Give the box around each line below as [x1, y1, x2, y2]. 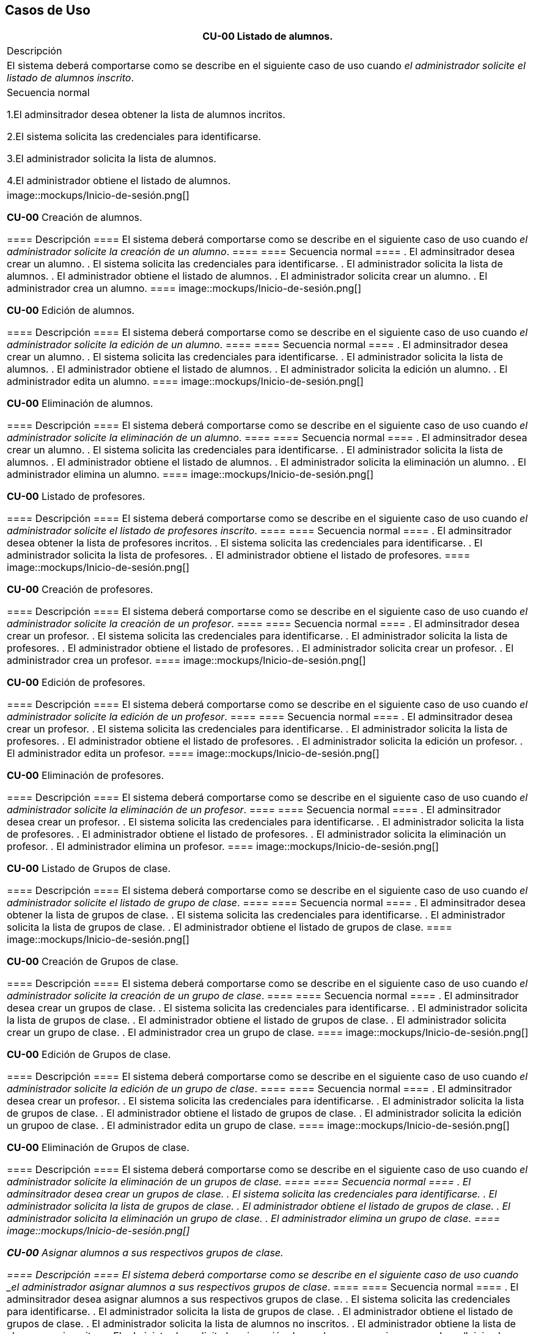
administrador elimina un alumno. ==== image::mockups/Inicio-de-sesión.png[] [7, 468, 374, 481]
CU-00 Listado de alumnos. [202, 30, 333, 43]
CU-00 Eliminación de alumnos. [7, 397, 153, 410]
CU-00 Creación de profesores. [7, 583, 153, 596]
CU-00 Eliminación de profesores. [7, 769, 164, 782]
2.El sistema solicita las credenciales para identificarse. [7, 130, 261, 143]
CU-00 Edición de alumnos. [7, 304, 135, 317]
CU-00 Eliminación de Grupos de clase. [7, 1141, 189, 1154]
